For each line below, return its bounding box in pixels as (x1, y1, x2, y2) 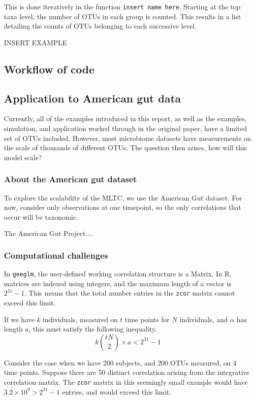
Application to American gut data (4, 90, 181, 105)
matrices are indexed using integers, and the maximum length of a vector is (4, 278, 232, 288)
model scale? (4, 152, 42, 162)
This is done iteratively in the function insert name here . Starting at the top (4, 1, 241, 11)
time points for (125, 314, 170, 324)
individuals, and (179, 314, 228, 324)
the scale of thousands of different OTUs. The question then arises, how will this (4, 142, 247, 153)
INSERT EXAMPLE (4, 37, 67, 47)
